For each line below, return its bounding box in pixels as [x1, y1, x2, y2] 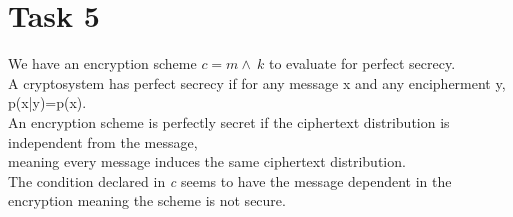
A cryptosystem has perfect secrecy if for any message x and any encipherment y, [8, 72, 506, 93]
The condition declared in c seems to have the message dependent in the [8, 170, 452, 191]
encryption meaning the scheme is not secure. [8, 190, 286, 211]
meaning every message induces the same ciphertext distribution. [8, 151, 406, 172]
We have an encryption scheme [8, 53, 197, 74]
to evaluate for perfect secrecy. [269, 53, 456, 74]
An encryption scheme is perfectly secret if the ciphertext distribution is [8, 111, 450, 132]
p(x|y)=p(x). [8, 92, 87, 113]
